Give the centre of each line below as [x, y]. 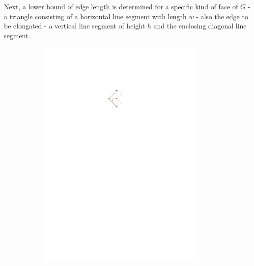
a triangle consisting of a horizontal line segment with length [95, 16]
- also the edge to [222, 16]
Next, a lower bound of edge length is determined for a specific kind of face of [121, 6]
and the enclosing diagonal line [200, 26]
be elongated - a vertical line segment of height [75, 26]
